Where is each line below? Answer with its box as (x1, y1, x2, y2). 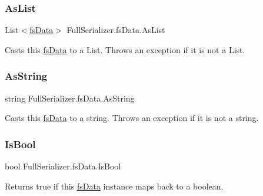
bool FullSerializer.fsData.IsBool (5, 160, 121, 172)
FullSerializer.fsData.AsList (66, 24, 165, 36)
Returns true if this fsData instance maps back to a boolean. (5, 179, 224, 192)
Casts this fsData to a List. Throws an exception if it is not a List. (5, 43, 245, 55)
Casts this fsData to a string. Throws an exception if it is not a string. (5, 112, 259, 124)
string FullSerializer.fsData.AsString (5, 92, 135, 104)
